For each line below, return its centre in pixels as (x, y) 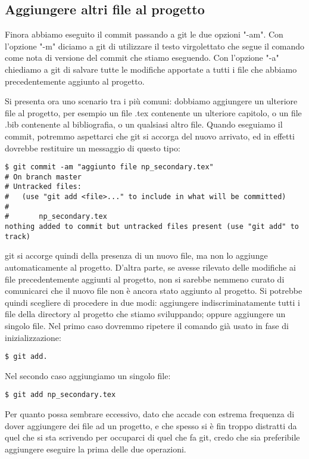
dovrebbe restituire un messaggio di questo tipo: (93, 148)
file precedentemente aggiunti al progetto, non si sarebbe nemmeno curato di (145, 279)
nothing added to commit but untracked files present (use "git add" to (152, 227)
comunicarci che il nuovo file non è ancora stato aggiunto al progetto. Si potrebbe (154, 291)
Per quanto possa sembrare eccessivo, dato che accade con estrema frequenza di (150, 414)
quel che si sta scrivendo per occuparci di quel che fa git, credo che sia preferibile (152, 437)
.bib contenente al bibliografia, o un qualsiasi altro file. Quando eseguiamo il (144, 124)
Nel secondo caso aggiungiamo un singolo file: (88, 375)
